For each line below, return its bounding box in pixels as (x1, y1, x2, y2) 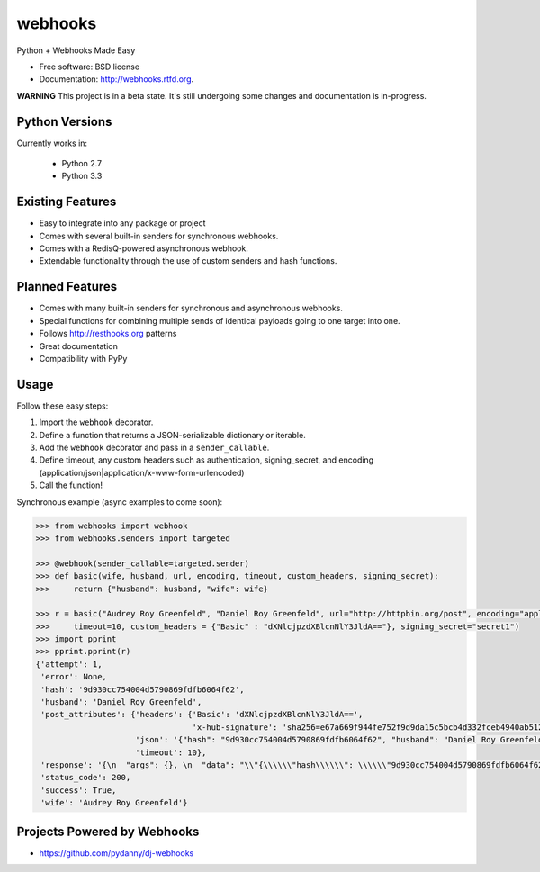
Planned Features (16, 279, 118, 294)
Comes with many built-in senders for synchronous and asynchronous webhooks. (39, 302, 344, 314)
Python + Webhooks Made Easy (16, 45, 136, 56)
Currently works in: (16, 138, 88, 148)
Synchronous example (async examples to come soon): (16, 496, 223, 508)
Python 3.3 (61, 171, 103, 182)
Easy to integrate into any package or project (39, 218, 206, 229)
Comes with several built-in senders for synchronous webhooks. (39, 230, 279, 241)
